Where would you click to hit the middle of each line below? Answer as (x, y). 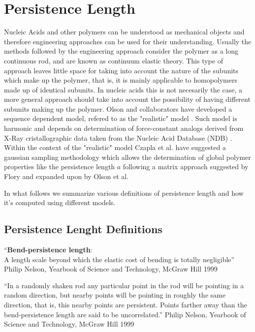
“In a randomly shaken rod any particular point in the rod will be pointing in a (124, 285)
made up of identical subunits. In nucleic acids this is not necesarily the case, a (123, 89)
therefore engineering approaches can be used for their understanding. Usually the (128, 41)
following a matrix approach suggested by (186, 166)
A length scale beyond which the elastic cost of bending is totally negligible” (119, 259)
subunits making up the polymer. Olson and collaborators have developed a (118, 108)
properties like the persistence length (60, 166)
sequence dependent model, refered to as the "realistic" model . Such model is (121, 118)
